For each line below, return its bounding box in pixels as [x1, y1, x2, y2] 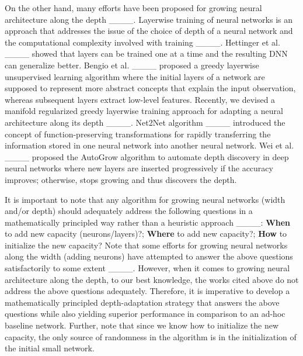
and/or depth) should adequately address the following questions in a [5, 205, 253, 217]
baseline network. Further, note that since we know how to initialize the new [5, 319, 279, 331]
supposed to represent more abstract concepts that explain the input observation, [5, 82, 296, 94]
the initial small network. [5, 342, 95, 354]
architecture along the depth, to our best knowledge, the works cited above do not [5, 273, 299, 285]
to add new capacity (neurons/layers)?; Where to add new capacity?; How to [5, 227, 287, 240]
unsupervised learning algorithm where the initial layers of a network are [5, 70, 265, 82]
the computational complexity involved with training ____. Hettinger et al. [5, 36, 280, 48]
